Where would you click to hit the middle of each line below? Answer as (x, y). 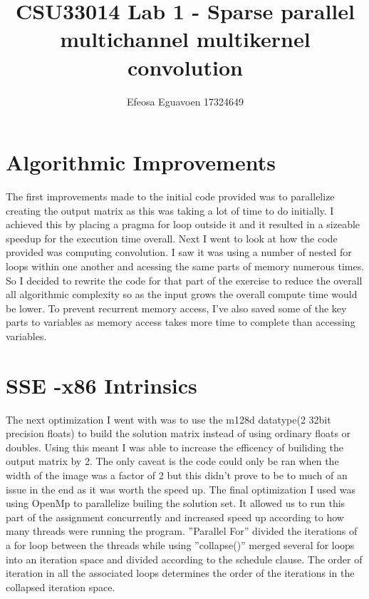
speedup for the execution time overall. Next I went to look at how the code (172, 238)
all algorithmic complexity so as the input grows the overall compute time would (182, 294)
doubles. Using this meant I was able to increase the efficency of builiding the (175, 447)
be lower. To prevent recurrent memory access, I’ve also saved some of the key (176, 308)
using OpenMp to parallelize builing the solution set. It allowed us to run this (176, 503)
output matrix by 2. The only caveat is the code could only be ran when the (172, 461)
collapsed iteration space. (61, 587)
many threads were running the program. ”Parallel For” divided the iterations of (182, 531)
